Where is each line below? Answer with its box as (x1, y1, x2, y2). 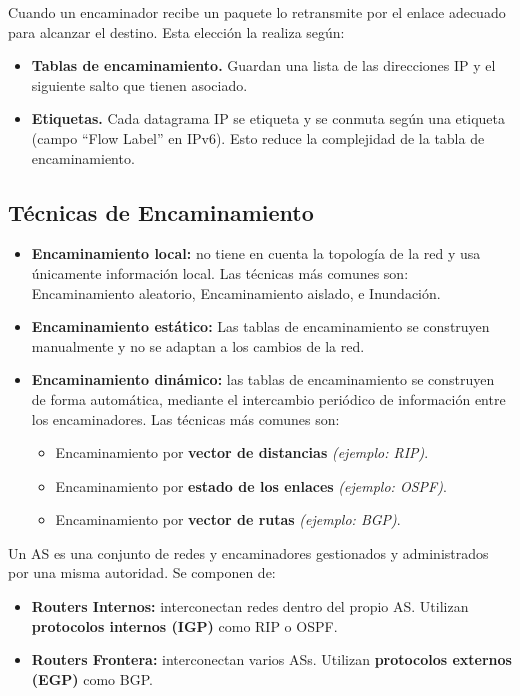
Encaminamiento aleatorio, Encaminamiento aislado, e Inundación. (31, 282, 441, 303)
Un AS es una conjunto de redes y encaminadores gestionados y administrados (8, 542, 489, 563)
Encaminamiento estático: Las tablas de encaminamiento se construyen (31, 316, 490, 337)
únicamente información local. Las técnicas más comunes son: (31, 262, 409, 283)
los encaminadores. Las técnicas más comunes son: (31, 408, 340, 429)
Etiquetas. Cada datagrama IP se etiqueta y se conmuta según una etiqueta (31, 108, 505, 129)
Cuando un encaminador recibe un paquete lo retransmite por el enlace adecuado (8, 2, 506, 22)
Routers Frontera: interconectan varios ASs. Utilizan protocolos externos (31, 649, 512, 670)
